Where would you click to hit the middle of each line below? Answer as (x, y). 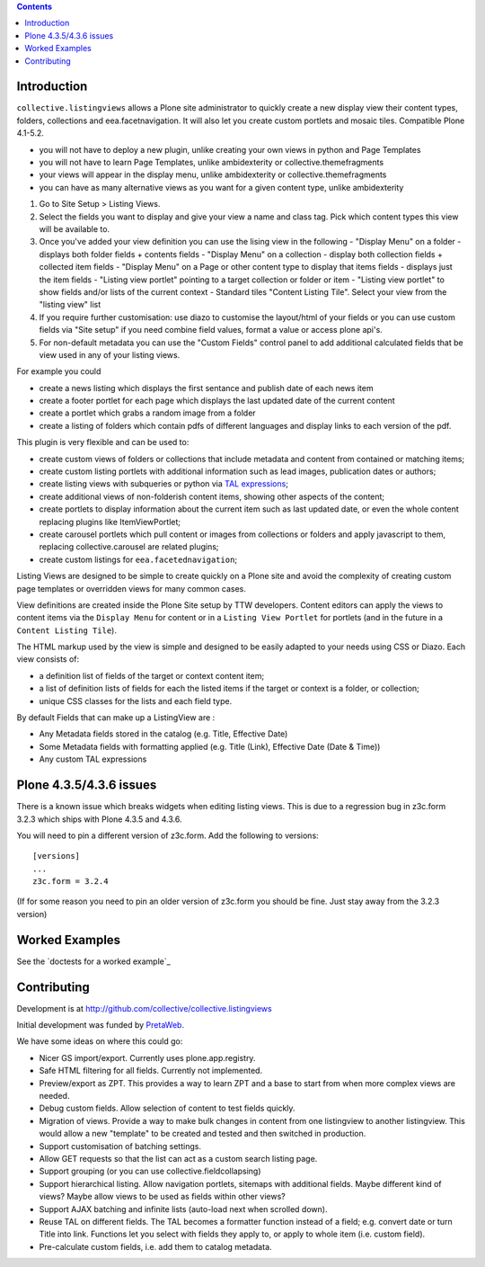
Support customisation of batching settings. (120, 1146)
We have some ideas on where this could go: (100, 1041)
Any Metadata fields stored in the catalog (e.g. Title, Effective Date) (163, 734)
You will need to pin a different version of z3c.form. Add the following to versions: (168, 835)
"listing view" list (70, 305)
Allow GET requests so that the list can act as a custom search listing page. (178, 1158)
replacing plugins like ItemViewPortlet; (110, 522)
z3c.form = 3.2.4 (71, 882)
